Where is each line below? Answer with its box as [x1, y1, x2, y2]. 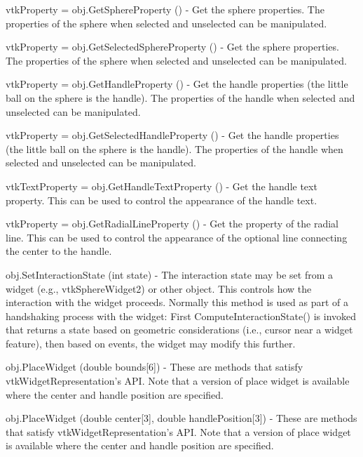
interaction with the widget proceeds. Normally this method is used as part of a [6, 295, 348, 310]
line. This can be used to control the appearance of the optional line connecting [6, 230, 348, 244]
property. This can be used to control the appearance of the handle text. [6, 192, 317, 207]
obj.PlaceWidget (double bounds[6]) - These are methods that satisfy [6, 359, 303, 374]
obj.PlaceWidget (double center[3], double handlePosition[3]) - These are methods [6, 411, 357, 425]
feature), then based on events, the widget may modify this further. [6, 336, 296, 350]
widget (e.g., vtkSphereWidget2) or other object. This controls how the [6, 281, 312, 296]
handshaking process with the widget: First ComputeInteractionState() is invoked [6, 308, 357, 323]
